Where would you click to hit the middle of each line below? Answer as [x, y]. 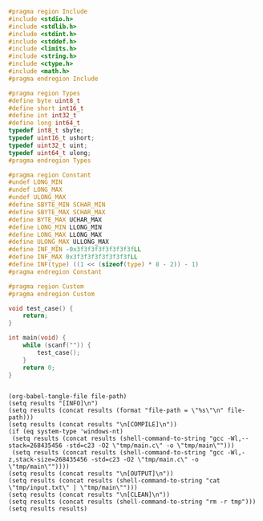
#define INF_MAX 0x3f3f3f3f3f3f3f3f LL [73, 257]
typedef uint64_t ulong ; [50, 153]
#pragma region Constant [50, 175]
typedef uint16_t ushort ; [51, 138]
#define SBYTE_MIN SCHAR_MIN [57, 205]
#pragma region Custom [46, 286]
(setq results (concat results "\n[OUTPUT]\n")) [91, 474]
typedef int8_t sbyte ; [46, 131]
